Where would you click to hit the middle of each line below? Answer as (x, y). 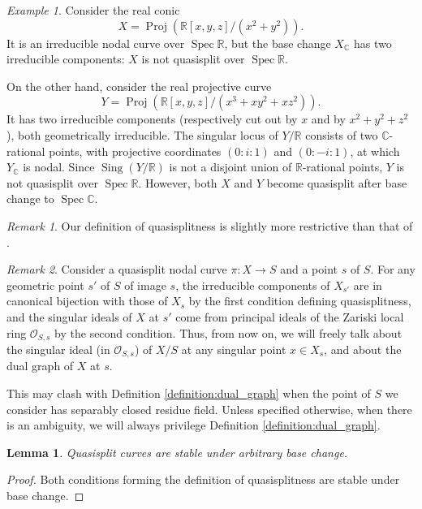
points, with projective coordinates (135, 151)
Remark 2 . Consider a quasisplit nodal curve (117, 269)
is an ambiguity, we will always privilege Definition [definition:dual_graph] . (194, 425)
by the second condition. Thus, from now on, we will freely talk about (228, 332)
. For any (393, 269)
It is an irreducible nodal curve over (96, 43)
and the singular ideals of (69, 316)
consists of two (342, 134)
